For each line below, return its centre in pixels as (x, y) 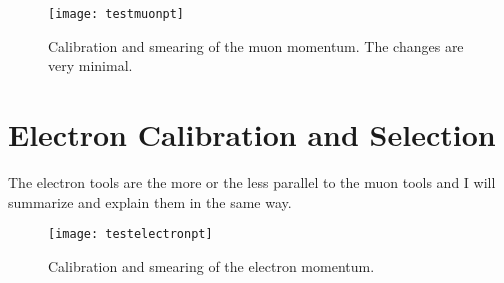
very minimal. (90, 65)
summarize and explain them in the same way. (150, 201)
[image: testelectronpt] (130, 234)
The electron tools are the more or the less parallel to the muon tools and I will (252, 181)
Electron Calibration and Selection (252, 134)
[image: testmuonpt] (116, 14)
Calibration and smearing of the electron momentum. (211, 265)
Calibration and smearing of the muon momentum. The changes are (256, 45)
